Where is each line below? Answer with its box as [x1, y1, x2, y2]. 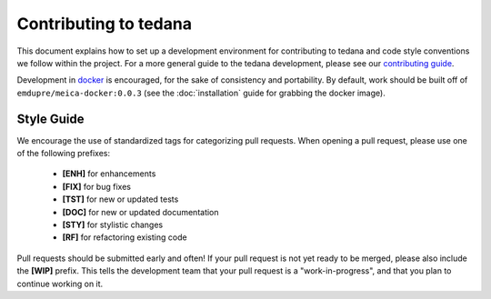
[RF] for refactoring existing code [62, 232, 187, 243]
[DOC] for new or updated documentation [62, 206, 219, 217]
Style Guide [16, 111, 85, 126]
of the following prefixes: [16, 148, 111, 159]
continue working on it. [16, 278, 104, 289]
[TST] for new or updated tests [62, 194, 179, 204]
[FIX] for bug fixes [62, 181, 132, 192]
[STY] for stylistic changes [62, 219, 164, 230]
